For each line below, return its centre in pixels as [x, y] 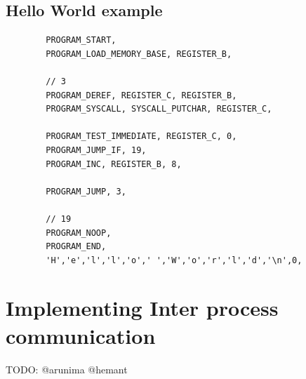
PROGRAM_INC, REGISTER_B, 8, [114, 164]
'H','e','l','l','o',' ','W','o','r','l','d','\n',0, [174, 260]
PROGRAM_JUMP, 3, [86, 191]
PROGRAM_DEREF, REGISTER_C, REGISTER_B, [141, 95]
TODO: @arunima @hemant [67, 369]
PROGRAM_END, [76, 247]
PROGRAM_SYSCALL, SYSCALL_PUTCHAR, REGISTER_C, [159, 109]
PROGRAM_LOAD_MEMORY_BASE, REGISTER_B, [139, 54]
